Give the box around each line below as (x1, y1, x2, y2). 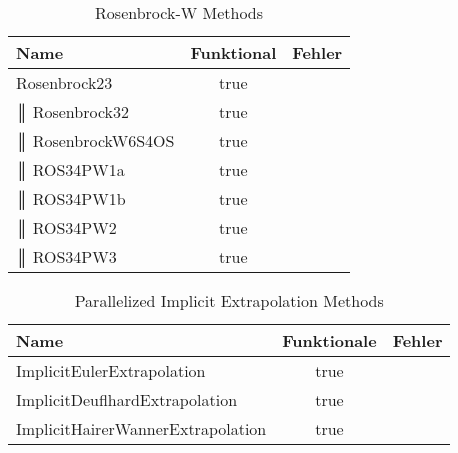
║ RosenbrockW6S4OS (16, 129, 175, 152)
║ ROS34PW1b (16, 187, 126, 210)
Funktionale (282, 329, 377, 352)
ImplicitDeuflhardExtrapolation (16, 388, 238, 411)
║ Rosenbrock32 (16, 100, 130, 123)
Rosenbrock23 (16, 71, 113, 94)
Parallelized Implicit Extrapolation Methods (74, 289, 384, 312)
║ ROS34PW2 (16, 216, 117, 239)
